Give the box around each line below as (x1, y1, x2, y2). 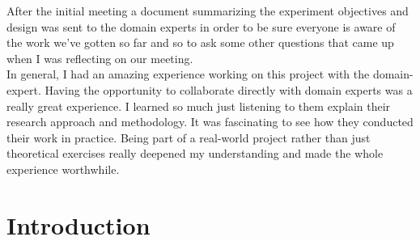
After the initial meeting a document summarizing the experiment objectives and (6, 2, 409, 19)
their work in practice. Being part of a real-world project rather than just (6, 129, 371, 146)
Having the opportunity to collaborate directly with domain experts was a (45, 81, 413, 98)
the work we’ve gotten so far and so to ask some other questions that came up (6, 34, 394, 51)
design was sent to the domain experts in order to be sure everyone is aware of (6, 18, 396, 35)
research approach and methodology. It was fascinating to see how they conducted (6, 113, 414, 130)
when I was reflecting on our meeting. (6, 49, 193, 66)
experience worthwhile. (6, 160, 120, 177)
